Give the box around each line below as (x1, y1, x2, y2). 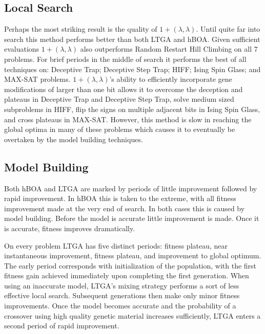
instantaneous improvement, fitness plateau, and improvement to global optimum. (4, 250, 261, 261)
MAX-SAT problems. (4, 74, 71, 84)
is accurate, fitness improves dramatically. (4, 222, 135, 233)
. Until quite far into (196, 24, 260, 34)
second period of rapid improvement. (4, 320, 119, 331)
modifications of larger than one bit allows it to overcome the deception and (4, 83, 243, 94)
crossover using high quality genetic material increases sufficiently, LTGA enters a (4, 310, 261, 321)
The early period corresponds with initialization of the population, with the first (4, 260, 257, 271)
